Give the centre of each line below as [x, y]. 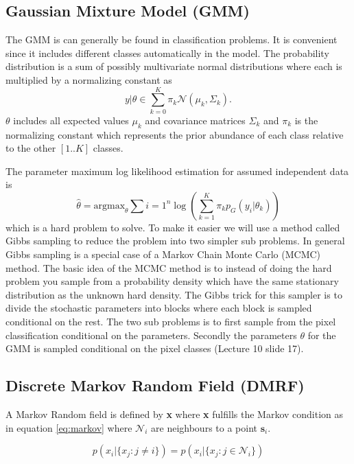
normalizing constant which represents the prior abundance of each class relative [175, 134]
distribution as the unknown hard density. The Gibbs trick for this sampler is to [174, 294]
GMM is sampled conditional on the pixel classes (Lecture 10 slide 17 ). [155, 348]
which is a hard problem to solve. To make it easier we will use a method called [173, 227]
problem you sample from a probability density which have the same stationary [172, 281]
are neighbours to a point [204, 427]
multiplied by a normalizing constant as [89, 79]
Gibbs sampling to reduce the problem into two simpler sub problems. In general [175, 241]
